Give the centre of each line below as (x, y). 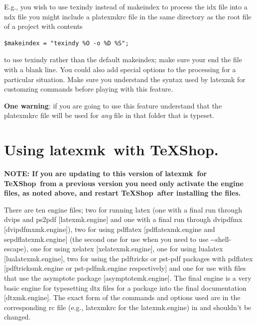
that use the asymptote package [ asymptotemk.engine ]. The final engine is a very (128, 278)
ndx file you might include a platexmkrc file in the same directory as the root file (128, 16)
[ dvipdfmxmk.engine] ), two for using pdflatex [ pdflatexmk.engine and (110, 229)
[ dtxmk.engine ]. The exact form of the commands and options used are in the (122, 297)
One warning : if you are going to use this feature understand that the (113, 105)
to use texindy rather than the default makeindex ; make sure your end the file (123, 59)
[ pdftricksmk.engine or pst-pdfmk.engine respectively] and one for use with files (125, 268)
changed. (17, 317)
